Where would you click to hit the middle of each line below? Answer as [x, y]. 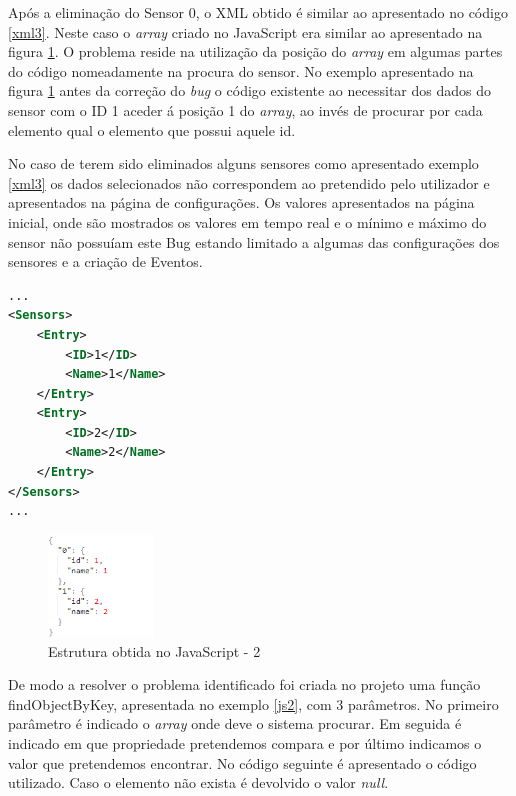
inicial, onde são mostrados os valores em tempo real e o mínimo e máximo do [247, 221]
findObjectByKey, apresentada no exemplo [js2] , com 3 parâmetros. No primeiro [253, 703]
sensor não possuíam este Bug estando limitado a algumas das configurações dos [254, 241]
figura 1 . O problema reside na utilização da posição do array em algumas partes [255, 51]
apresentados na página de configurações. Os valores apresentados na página [241, 202]
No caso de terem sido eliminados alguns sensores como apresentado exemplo [243, 163]
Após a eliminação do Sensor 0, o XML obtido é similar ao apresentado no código [258, 12]
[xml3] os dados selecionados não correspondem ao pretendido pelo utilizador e [249, 182]
